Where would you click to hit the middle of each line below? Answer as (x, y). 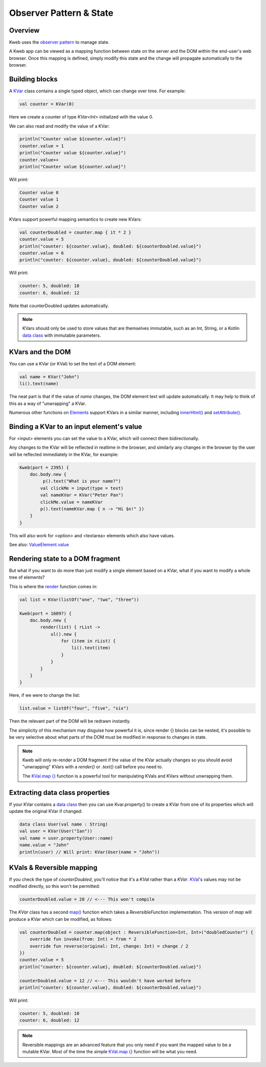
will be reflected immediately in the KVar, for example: (64, 454)
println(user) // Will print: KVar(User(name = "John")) (90, 852)
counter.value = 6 (42, 253)
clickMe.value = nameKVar (71, 502)
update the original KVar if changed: (46, 811)
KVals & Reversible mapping (53, 867)
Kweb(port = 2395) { (44, 467)
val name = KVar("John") (50, 377)
